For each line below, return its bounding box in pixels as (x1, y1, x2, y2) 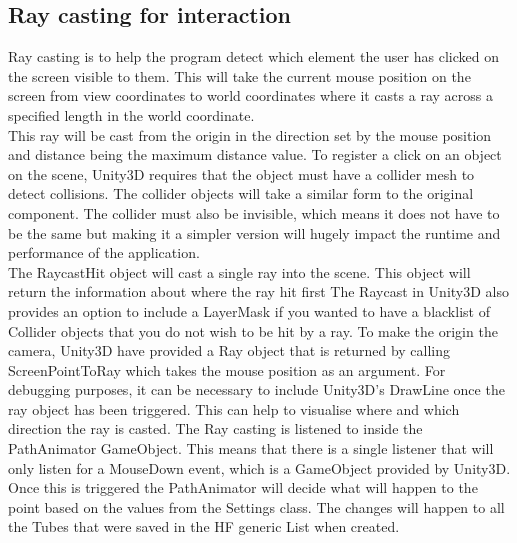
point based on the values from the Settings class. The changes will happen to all (8, 496, 505, 517)
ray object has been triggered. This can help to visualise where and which (8, 398, 460, 419)
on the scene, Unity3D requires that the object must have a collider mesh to (8, 163, 475, 184)
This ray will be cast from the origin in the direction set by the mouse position (8, 124, 492, 145)
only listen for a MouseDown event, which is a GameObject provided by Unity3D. (8, 457, 511, 478)
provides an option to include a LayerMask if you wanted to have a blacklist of (8, 300, 490, 321)
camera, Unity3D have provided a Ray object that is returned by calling (8, 340, 451, 361)
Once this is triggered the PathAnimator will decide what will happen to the (8, 477, 478, 498)
